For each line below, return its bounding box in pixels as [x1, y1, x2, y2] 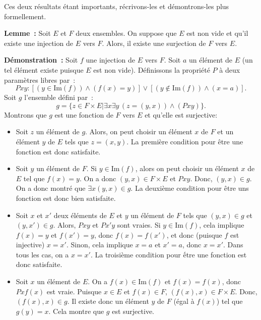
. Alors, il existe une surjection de [102, 37, 206, 48]
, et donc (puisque [166, 229, 222, 240]
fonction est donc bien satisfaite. [16, 192, 116, 203]
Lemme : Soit [4, 28, 51, 38]
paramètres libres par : [4, 74, 76, 85]
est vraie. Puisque [46, 286, 102, 296]
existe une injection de [4, 37, 73, 48]
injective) [16, 239, 45, 250]
